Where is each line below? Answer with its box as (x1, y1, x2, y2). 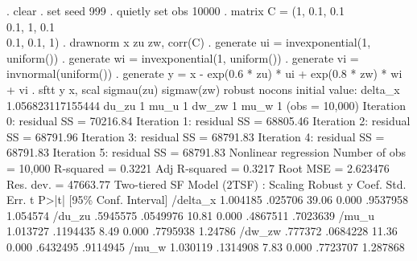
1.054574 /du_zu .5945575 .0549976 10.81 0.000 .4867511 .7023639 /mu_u (6, 206, 374, 223)
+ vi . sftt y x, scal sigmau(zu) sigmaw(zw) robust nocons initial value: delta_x (6, 80, 400, 97)
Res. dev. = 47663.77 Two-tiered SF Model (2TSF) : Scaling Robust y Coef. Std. (6, 175, 407, 192)
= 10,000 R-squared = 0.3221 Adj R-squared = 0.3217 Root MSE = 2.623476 (6, 159, 390, 176)
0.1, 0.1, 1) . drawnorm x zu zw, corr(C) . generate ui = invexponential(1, (6, 34, 371, 51)
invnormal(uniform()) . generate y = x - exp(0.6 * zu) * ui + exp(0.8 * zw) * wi (6, 65, 403, 82)
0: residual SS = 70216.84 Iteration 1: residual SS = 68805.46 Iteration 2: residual (6, 112, 411, 129)
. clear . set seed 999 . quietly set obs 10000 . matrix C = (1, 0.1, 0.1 (6, 2, 345, 18)
